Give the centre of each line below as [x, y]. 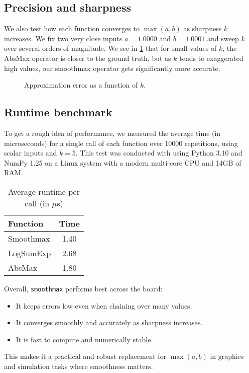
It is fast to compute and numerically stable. [84, 339]
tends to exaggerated [211, 58]
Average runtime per [44, 191]
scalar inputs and [31, 153]
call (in [37, 203]
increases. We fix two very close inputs [63, 38]
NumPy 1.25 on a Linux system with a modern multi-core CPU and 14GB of [123, 162]
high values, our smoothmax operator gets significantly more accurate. [112, 68]
